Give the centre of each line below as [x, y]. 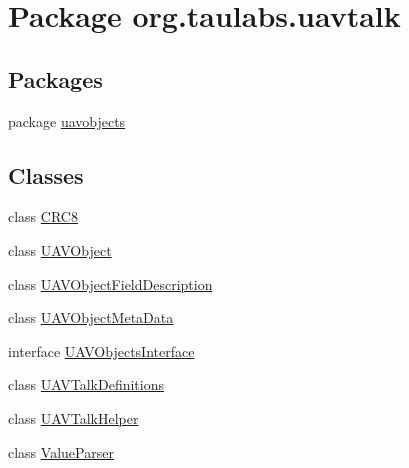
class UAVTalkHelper [73, 417]
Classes [46, 174]
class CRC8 [43, 216]
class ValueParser [61, 451]
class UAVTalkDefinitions [86, 384]
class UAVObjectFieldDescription [110, 283]
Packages [55, 78]
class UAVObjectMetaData [91, 317]
